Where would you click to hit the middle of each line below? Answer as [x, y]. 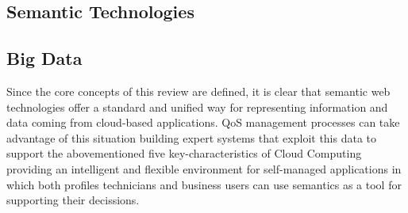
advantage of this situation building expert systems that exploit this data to [192, 137]
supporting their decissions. [73, 200]
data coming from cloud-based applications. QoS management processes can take [203, 122]
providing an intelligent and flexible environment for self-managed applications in [204, 168]
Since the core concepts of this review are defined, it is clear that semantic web [198, 91]
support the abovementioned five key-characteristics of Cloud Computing [184, 153]
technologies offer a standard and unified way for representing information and [197, 106]
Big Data [44, 58]
